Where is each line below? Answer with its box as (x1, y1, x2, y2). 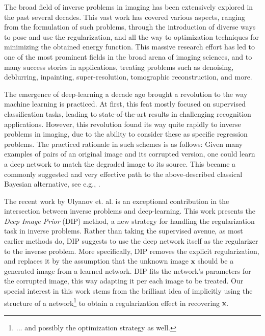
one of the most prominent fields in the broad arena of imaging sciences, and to (4, 51, 252, 62)
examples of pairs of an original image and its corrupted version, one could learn (4, 148, 255, 159)
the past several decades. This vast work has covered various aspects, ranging (4, 11, 245, 22)
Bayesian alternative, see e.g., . (4, 178, 100, 189)
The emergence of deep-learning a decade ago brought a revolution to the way (4, 88, 248, 99)
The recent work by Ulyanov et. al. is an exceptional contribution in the (4, 195, 229, 206)
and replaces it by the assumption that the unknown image (4, 255, 189, 266)
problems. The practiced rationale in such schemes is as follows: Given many (4, 138, 243, 149)
